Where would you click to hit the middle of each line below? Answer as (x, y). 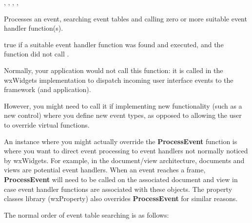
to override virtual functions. (47, 124)
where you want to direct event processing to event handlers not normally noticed (126, 151)
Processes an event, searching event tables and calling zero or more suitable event (126, 18)
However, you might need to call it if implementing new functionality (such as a (123, 105)
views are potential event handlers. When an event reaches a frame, (105, 170)
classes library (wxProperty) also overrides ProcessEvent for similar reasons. (121, 198)
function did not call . (37, 54)
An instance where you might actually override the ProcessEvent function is (121, 141)
